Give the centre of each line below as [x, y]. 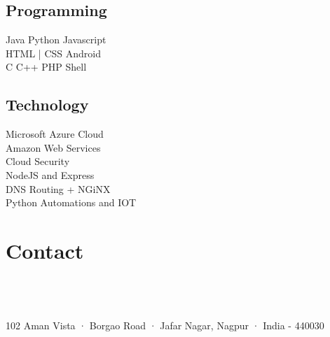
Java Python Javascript [56, 40]
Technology [47, 105]
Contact [45, 250]
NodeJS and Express [50, 174]
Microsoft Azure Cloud [55, 134]
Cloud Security [38, 161]
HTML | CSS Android [53, 53]
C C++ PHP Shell [46, 67]
